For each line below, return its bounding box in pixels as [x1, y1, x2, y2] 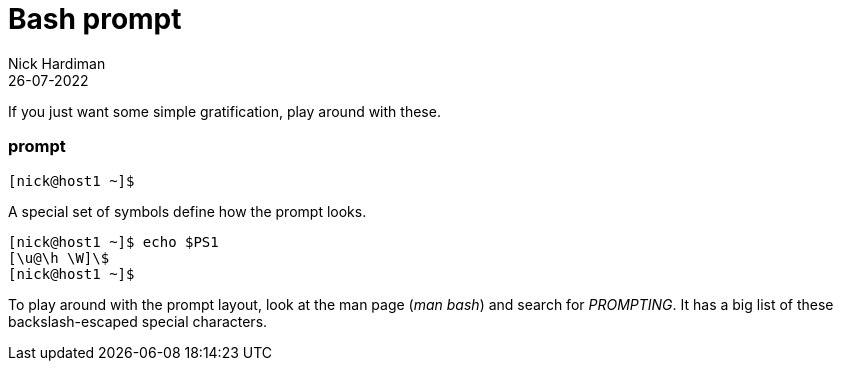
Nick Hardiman [8, 54, 106, 72]
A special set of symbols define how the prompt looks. [8, 202, 367, 220]
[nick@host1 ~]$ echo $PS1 [8, 233, 219, 250]
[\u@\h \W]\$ [8, 249, 110, 266]
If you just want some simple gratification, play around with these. [8, 102, 441, 120]
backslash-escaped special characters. [8, 312, 268, 330]
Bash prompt [8, 2, 182, 36]
